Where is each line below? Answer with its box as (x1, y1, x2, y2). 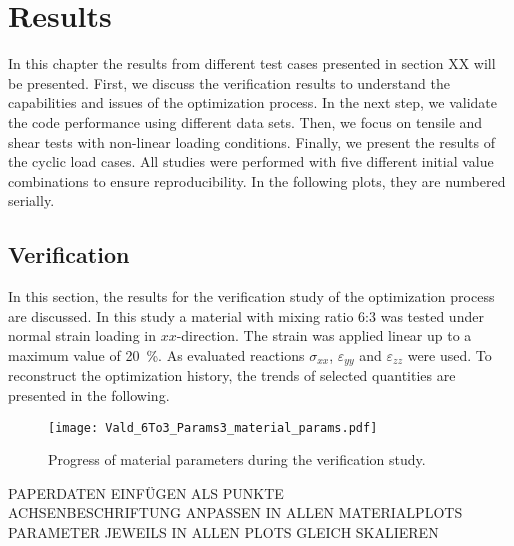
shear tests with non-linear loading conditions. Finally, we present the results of (8, 131, 496, 152)
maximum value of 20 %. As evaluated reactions (8, 344, 305, 365)
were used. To (407, 344, 492, 365)
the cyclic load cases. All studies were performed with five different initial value (8, 151, 494, 172)
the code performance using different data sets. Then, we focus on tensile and (8, 111, 483, 132)
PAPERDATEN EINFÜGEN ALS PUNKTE (8, 482, 284, 503)
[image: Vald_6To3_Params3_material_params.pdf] (48, 420, 378, 435)
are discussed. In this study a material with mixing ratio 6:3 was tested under (8, 305, 484, 326)
